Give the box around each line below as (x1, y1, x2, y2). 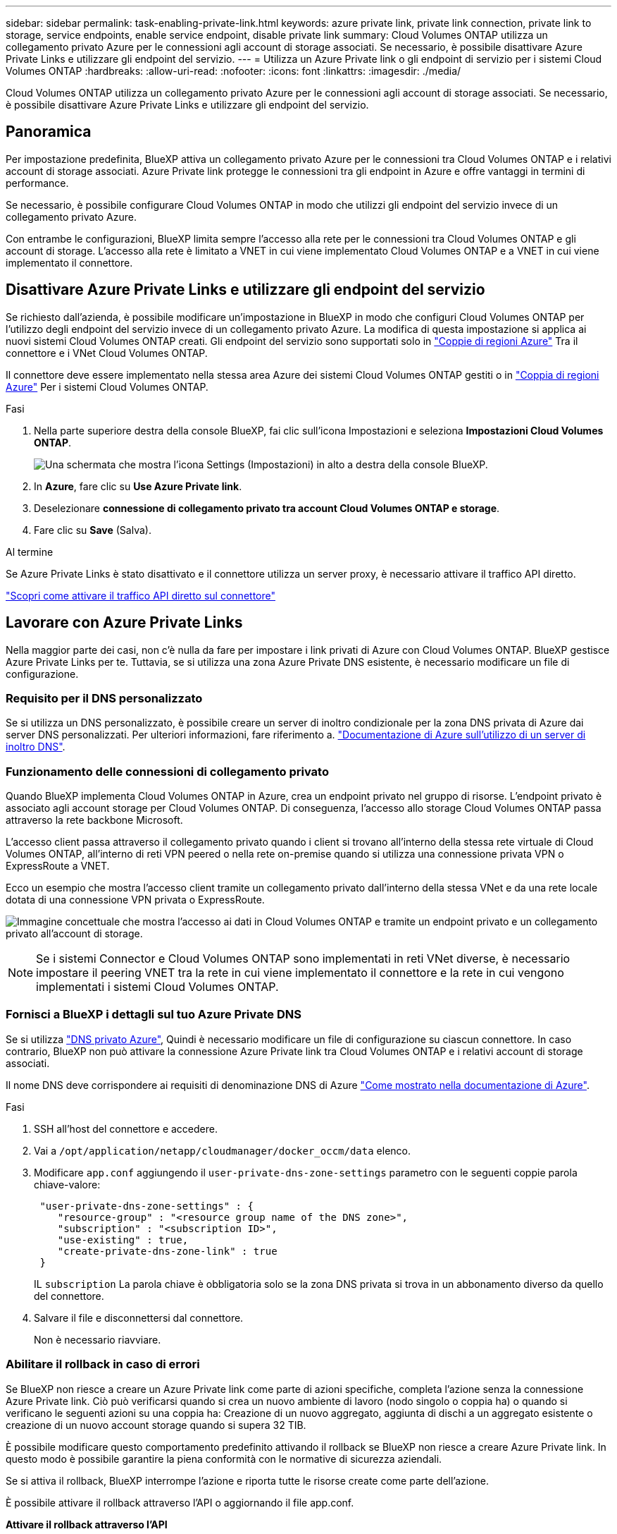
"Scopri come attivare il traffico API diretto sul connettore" (6, 589, 275, 602)
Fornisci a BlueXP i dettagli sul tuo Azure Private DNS (6, 1007, 301, 1022)
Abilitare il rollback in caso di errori (6, 1357, 200, 1372)
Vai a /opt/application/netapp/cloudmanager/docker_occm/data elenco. (34, 1144, 411, 1157)
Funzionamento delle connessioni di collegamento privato (6, 764, 329, 779)
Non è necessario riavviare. (34, 1333, 161, 1346)
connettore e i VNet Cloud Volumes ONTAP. (6, 346, 208, 359)
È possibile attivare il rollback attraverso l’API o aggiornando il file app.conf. (6, 1496, 354, 1509)
